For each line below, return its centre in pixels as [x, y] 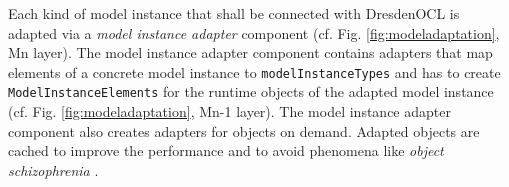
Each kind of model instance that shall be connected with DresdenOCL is [234, 13]
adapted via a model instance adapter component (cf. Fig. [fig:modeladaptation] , [254, 32]
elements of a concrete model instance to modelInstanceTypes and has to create [254, 71]
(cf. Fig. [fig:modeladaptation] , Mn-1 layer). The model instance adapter [229, 111]
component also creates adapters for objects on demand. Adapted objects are [244, 130]
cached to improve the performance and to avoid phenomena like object [226, 150]
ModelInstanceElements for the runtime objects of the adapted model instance [251, 91]
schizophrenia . [53, 169]
